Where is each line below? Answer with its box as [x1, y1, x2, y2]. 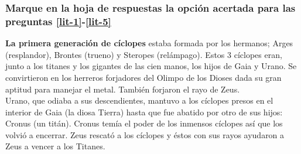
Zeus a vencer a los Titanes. [5, 140, 105, 152]
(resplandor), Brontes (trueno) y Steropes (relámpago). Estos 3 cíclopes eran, [5, 48, 282, 60]
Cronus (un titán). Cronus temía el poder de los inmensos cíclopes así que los [5, 117, 283, 129]
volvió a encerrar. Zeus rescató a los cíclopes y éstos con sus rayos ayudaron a [5, 128, 285, 141]
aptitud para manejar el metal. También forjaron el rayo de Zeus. [5, 83, 240, 95]
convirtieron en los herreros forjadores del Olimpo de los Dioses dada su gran [5, 71, 282, 83]
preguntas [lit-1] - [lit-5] [5, 13, 111, 28]
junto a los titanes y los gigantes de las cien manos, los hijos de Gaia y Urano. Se [5, 60, 297, 72]
